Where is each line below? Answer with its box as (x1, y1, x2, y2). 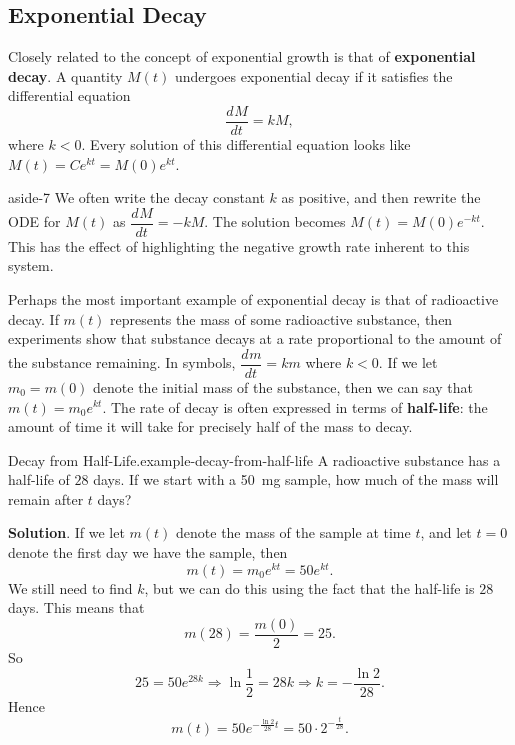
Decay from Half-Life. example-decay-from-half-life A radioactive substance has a (8, 449, 501, 470)
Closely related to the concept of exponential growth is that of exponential (8, 46, 476, 67)
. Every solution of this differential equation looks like (81, 134, 411, 155)
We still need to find (8, 577, 133, 598)
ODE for (8, 211, 61, 232)
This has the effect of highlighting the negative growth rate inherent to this (8, 235, 470, 256)
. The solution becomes (204, 211, 346, 232)
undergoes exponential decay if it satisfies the (174, 65, 453, 86)
